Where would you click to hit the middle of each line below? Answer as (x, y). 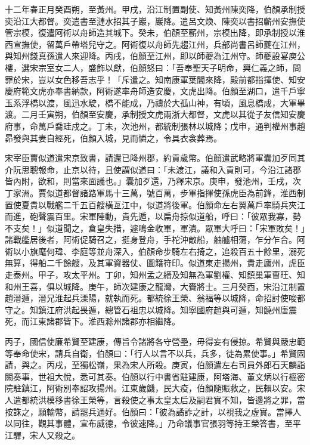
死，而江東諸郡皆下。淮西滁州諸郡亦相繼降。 (92, 321)
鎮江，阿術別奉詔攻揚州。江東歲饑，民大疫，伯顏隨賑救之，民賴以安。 (159, 388)
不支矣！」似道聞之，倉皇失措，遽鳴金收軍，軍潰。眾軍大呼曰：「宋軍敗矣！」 (155, 228)
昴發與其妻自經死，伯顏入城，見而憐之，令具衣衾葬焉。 (113, 137)
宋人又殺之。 (55, 435)
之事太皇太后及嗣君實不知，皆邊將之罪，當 (221, 400)
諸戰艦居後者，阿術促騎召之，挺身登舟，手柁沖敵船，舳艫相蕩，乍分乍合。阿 (155, 240)
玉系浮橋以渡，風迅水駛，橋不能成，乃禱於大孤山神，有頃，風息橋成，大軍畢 (155, 102)
